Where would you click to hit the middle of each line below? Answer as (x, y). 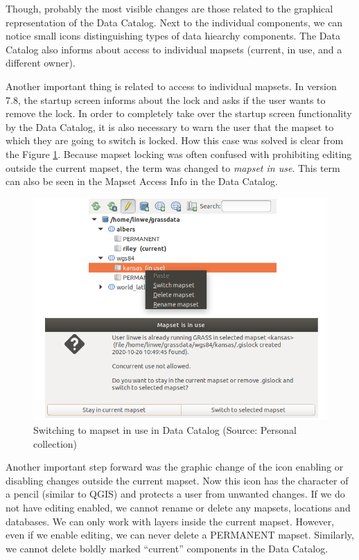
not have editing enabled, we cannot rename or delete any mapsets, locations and (178, 507)
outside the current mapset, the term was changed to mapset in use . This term (173, 167)
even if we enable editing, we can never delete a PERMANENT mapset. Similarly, (180, 535)
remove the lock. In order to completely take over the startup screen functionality (179, 113)
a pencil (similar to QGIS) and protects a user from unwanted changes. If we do (175, 494)
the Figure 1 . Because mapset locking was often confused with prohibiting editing (179, 154)
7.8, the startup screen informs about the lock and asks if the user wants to (166, 99)
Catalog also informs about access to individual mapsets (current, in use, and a (174, 49)
